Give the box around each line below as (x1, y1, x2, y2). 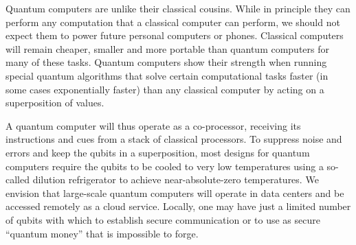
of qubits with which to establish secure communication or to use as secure (5, 212, 320, 226)
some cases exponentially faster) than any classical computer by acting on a (5, 82, 324, 96)
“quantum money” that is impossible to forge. (5, 226, 199, 240)
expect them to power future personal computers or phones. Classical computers (5, 28, 344, 43)
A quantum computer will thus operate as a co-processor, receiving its (5, 118, 301, 132)
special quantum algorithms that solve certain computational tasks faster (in (5, 68, 329, 82)
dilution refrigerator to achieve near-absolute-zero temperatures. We (32, 172, 319, 187)
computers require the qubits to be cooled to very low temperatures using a (5, 159, 324, 173)
